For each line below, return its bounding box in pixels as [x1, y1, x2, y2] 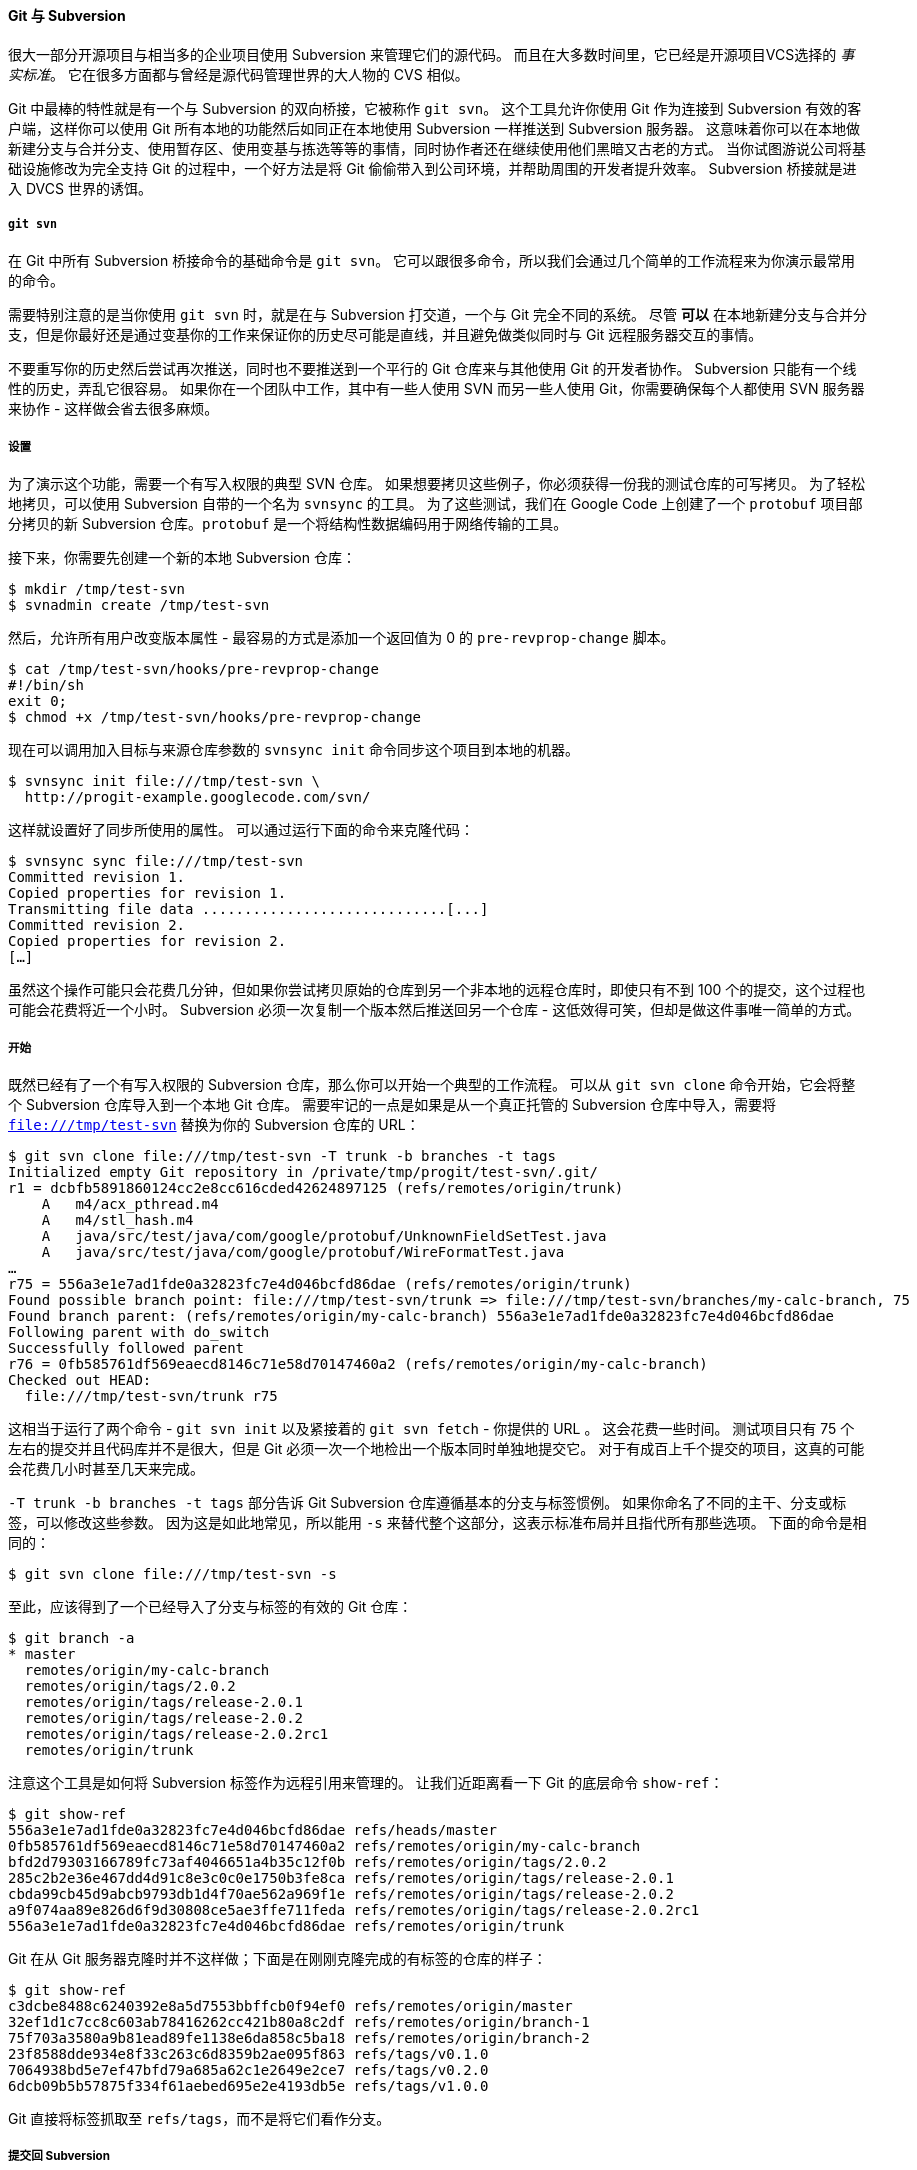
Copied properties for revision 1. [8, 885, 287, 902]
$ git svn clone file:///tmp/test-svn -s [8, 1565, 337, 1582]
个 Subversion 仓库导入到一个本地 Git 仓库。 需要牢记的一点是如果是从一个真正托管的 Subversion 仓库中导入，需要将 [8, 1095, 777, 1113]
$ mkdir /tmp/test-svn [8, 581, 186, 598]
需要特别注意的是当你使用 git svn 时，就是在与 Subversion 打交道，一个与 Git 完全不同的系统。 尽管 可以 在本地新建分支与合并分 [8, 306, 867, 324]
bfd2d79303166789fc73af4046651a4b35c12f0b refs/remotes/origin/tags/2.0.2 [8, 1853, 607, 1870]
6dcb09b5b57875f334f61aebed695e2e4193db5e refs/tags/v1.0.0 [8, 2077, 489, 2094]
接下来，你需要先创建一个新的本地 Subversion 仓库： [8, 549, 356, 567]
